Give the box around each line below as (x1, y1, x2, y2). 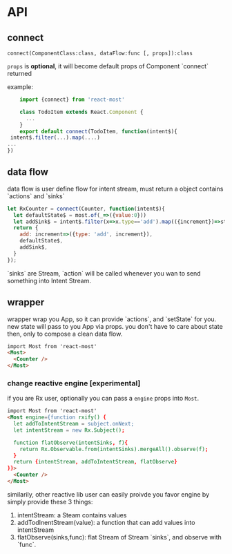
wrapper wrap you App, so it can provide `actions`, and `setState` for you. (7, 315, 217, 323)
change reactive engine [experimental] (7, 378, 141, 388)
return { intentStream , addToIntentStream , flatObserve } (13, 459, 177, 466)
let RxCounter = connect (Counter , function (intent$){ (7, 205, 166, 212)
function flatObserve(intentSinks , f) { (13, 439, 128, 446)
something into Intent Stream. (7, 276, 92, 285)
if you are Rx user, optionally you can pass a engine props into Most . (7, 394, 200, 403)
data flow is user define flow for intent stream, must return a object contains (7, 184, 224, 193)
